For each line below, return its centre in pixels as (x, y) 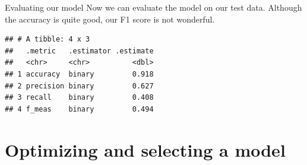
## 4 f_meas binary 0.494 (79, 109)
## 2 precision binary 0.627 (79, 86)
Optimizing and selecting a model (145, 149)
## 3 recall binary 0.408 (79, 98)
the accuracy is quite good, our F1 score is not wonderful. (110, 19)
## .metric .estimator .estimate (79, 51)
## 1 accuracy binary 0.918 (79, 74)
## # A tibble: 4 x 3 (48, 39)
